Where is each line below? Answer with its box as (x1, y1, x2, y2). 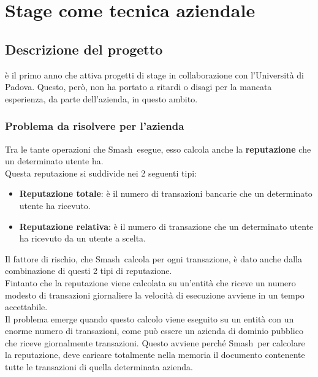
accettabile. (5, 300, 48, 313)
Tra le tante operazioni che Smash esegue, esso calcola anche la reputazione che (5, 142, 311, 155)
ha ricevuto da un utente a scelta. (19, 232, 146, 245)
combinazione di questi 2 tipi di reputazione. (5, 264, 172, 277)
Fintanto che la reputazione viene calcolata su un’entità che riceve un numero (5, 276, 296, 289)
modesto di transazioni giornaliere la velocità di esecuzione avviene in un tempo (5, 288, 305, 301)
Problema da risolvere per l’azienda (5, 118, 184, 134)
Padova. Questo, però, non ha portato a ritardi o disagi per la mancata (5, 80, 272, 93)
